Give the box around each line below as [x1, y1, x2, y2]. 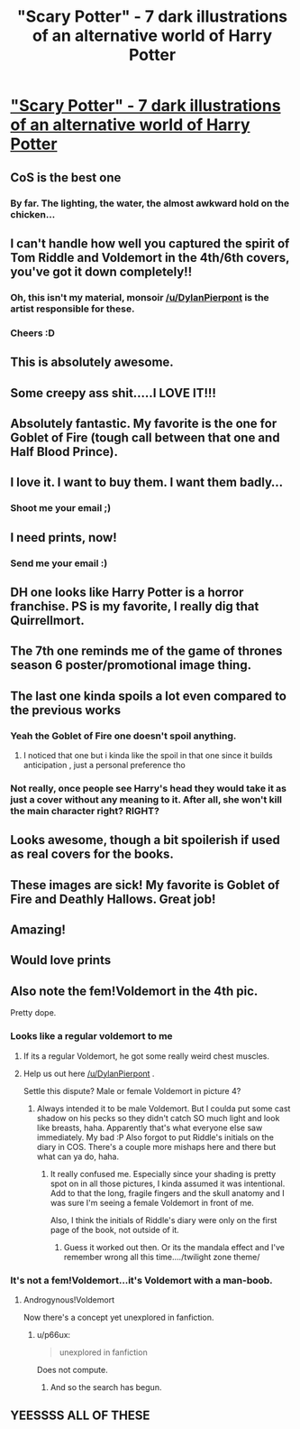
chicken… [10, 208, 56, 220]
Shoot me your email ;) [10, 502, 112, 515]
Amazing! [10, 923, 67, 938]
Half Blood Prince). [10, 444, 118, 459]
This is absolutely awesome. [10, 355, 174, 370]
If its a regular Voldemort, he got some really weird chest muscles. [23, 1050, 269, 1062]
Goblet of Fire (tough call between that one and [10, 430, 280, 445]
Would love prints [10, 952, 112, 968]
